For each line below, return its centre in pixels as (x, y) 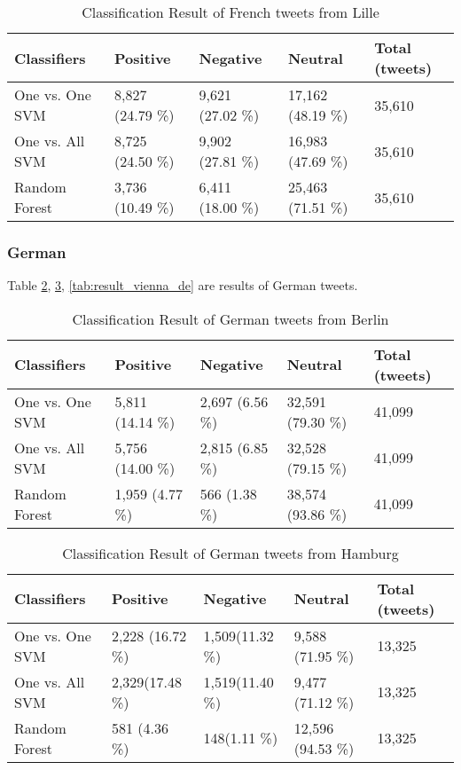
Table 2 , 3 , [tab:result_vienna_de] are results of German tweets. (183, 285)
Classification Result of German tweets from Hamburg (230, 553)
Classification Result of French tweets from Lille (230, 12)
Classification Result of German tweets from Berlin (230, 318)
